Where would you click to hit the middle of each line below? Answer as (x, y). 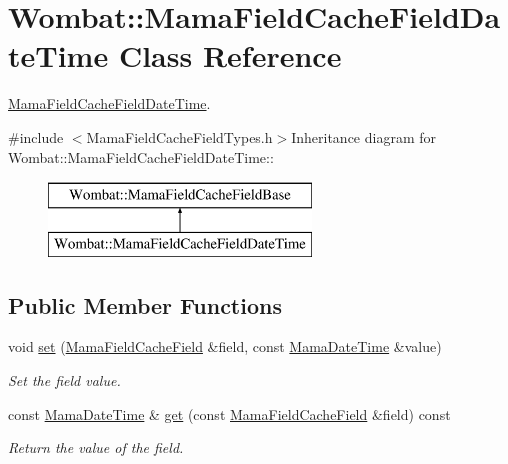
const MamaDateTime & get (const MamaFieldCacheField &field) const (229, 413)
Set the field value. (64, 380)
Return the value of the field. (96, 447)
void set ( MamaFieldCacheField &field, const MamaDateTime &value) (225, 346)
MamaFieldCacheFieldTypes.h (179, 136)
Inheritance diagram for (364, 136)
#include (36, 136)
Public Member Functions (145, 304)
